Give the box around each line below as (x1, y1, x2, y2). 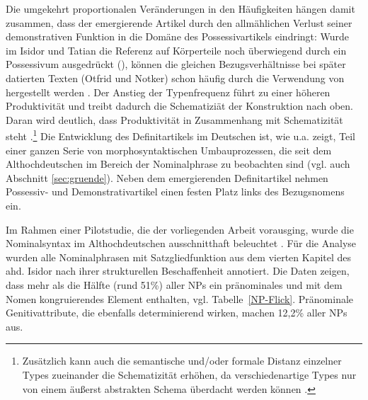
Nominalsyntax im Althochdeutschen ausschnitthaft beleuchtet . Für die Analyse (6, 236, 357, 251)
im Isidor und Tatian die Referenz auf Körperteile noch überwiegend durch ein (6, 42, 347, 57)
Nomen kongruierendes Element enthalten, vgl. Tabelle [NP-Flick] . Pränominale (6, 291, 354, 306)
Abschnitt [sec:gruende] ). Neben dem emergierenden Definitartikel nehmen (6, 170, 328, 185)
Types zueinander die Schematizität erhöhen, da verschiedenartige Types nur (22, 367, 357, 382)
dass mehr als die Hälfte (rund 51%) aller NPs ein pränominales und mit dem (6, 277, 343, 292)
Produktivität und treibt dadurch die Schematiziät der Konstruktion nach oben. (6, 98, 353, 113)
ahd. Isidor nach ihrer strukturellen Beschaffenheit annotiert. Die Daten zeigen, (6, 263, 350, 278)
